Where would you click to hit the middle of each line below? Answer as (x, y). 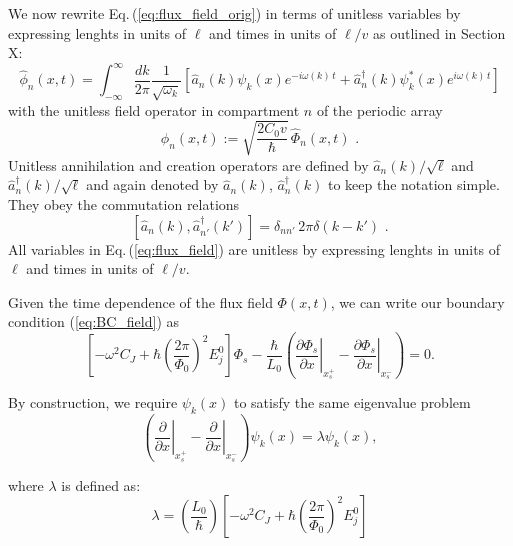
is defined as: (101, 484)
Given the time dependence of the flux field (140, 301)
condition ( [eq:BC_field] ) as (94, 321)
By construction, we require (93, 402)
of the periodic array (379, 109)
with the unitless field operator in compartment (154, 109)
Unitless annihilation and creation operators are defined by (188, 164)
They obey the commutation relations (124, 203)
